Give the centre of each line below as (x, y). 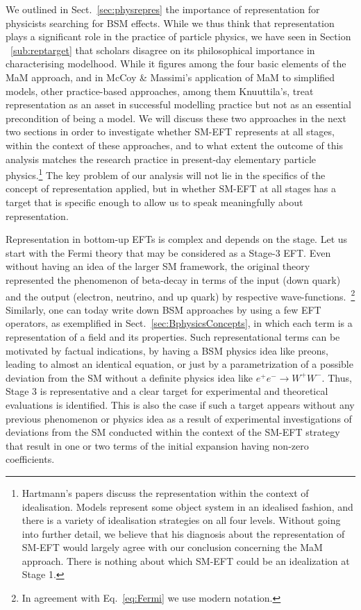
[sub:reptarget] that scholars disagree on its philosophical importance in (163, 50)
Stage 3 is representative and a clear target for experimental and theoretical (167, 391)
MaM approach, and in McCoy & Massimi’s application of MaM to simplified (170, 77)
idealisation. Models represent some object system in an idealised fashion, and (187, 506)
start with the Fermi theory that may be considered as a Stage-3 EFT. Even (168, 252)
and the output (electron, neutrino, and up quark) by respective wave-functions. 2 (180, 295)
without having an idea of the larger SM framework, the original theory (158, 266)
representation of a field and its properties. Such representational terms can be (173, 336)
